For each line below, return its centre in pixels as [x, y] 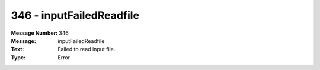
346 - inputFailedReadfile [75, 15]
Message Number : [34, 33]
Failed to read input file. [87, 49]
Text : [17, 49]
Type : [18, 57]
